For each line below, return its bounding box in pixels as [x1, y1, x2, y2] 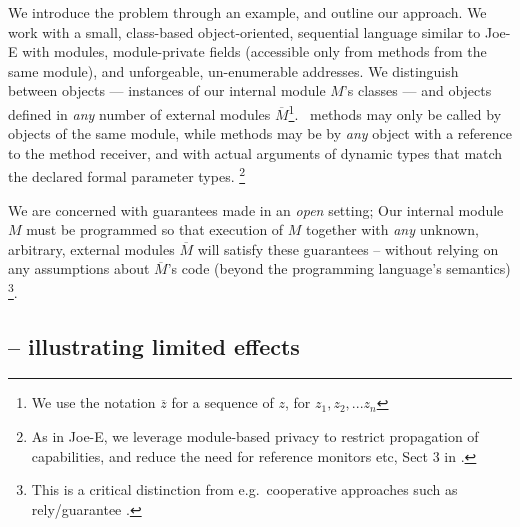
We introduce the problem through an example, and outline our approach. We [8, 2, 487, 22]
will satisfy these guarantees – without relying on [197, 238, 499, 259]
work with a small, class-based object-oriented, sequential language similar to [8, 21, 481, 42]
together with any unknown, [306, 219, 479, 240]
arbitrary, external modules [8, 238, 175, 259]
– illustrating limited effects [8, 330, 300, 361]
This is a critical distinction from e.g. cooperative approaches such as [31, 479, 458, 500]
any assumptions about [8, 258, 150, 279]
